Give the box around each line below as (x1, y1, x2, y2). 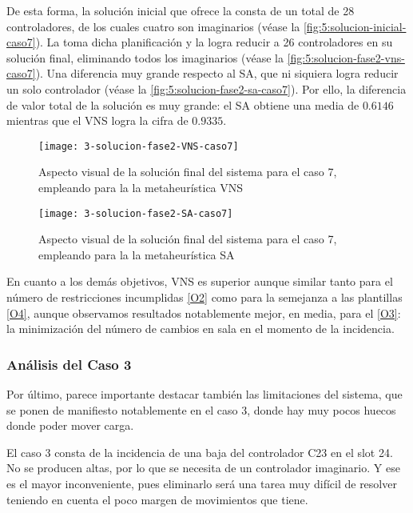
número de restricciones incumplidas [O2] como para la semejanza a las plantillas (6, 289, 403, 306)
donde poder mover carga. (6, 417, 134, 434)
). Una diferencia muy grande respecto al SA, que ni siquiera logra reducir (35, 65, 399, 82)
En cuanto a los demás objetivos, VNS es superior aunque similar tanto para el (6, 273, 393, 290)
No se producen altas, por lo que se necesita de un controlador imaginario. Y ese (6, 459, 400, 476)
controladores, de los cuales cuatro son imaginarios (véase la (6, 18, 300, 34)
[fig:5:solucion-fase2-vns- (287, 49, 405, 66)
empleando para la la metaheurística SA (38, 246, 235, 263)
